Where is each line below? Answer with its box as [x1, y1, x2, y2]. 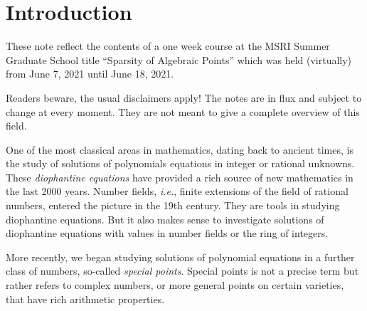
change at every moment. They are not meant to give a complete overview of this [6, 104, 360, 119]
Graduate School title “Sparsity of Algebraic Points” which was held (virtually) [6, 52, 352, 67]
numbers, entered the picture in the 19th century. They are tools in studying [6, 198, 340, 213]
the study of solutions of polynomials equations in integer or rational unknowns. [6, 156, 355, 171]
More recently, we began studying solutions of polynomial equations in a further [6, 249, 355, 264]
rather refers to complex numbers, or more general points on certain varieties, [6, 278, 344, 292]
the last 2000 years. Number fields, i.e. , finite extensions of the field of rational [6, 184, 349, 199]
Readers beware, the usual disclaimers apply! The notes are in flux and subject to [6, 90, 362, 105]
